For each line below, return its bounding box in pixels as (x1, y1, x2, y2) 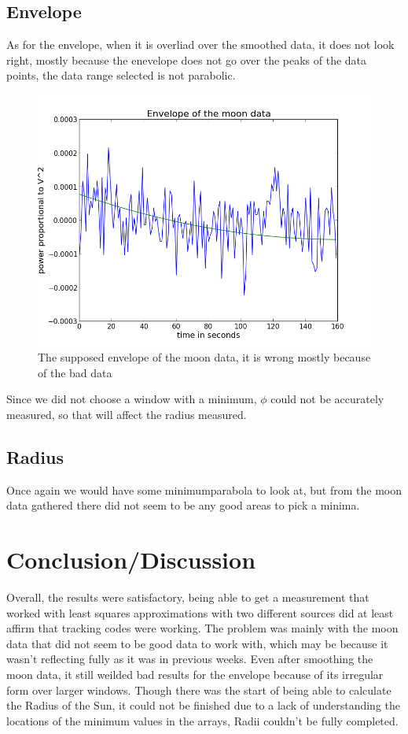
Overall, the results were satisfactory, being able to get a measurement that (6, 589, 369, 606)
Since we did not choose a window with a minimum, (6, 391, 257, 407)
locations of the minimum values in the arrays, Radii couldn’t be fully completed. (6, 712, 399, 728)
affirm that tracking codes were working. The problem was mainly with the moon (6, 620, 399, 636)
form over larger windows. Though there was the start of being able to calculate (6, 681, 391, 698)
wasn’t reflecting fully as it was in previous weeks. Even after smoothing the (6, 651, 373, 667)
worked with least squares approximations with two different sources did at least (6, 604, 394, 621)
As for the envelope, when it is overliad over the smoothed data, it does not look (6, 36, 395, 53)
